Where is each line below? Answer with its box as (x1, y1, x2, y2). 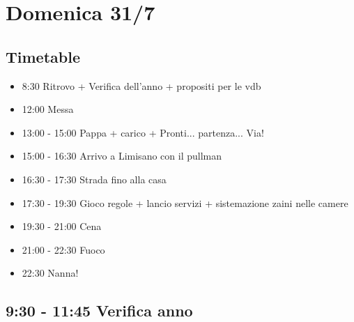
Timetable (6, 45, 80, 67)
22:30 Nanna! (22, 266, 79, 280)
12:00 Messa (22, 102, 74, 116)
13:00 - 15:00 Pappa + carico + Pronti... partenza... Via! (22, 125, 264, 139)
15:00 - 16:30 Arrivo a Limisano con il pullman (22, 148, 222, 163)
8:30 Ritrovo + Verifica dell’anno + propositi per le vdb (22, 78, 261, 93)
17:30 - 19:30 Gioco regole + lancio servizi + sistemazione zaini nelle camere (22, 195, 348, 210)
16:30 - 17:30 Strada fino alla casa (22, 171, 167, 186)
